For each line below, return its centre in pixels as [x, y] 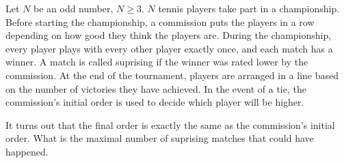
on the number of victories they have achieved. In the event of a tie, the [156, 88]
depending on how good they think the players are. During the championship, [169, 35]
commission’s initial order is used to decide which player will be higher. [155, 102]
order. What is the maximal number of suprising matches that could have [160, 138]
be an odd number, [73, 8]
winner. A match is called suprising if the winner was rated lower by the [157, 62]
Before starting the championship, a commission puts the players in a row [160, 21]
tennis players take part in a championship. [249, 8]
